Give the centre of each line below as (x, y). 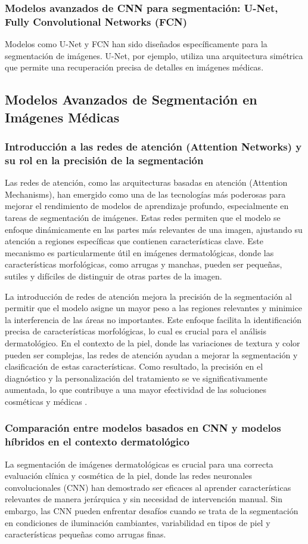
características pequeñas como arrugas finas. (85, 534)
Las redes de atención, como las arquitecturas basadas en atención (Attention (146, 182)
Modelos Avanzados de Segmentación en (131, 99)
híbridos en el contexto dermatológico (97, 442)
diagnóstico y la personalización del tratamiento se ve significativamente (136, 378)
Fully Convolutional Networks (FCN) (96, 21)
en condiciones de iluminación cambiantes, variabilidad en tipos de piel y (138, 522)
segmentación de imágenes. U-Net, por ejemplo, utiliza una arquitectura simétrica (154, 55)
